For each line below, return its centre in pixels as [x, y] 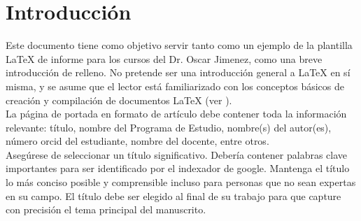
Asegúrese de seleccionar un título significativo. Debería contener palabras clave [177, 154]
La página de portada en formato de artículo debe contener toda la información [176, 114]
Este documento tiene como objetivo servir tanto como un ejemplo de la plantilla [179, 45]
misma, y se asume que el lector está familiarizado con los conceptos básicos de [175, 86]
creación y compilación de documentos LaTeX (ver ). [119, 100]
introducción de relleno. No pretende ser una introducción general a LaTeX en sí [178, 72]
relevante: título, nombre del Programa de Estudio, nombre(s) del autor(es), [169, 127]
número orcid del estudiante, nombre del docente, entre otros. [137, 141]
